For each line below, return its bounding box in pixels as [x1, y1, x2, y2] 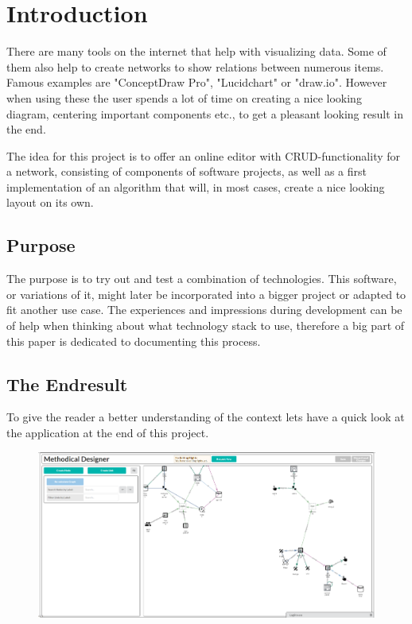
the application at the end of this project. [6, 424, 209, 441]
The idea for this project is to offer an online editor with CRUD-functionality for [6, 147, 401, 164]
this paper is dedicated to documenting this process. [6, 332, 261, 349]
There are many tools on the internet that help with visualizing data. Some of [6, 43, 387, 60]
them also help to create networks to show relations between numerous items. [6, 58, 384, 75]
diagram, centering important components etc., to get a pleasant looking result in [6, 105, 403, 122]
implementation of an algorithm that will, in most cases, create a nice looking [6, 178, 385, 195]
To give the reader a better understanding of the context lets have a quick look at [6, 409, 405, 425]
